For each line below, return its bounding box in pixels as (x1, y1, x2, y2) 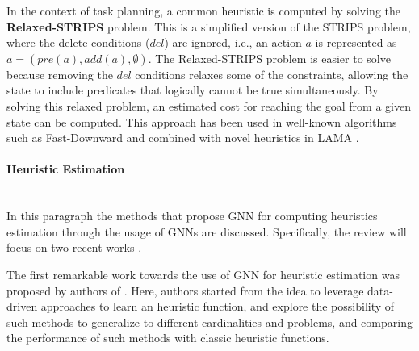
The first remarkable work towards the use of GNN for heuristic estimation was (6, 265, 400, 282)
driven (6, 298, 38, 315)
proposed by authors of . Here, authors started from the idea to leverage (6, 282, 364, 299)
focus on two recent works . (6, 239, 142, 256)
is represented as (315, 34, 397, 51)
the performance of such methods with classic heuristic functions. (6, 329, 329, 346)
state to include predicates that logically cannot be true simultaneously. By (6, 81, 379, 98)
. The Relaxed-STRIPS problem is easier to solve (148, 49, 391, 66)
